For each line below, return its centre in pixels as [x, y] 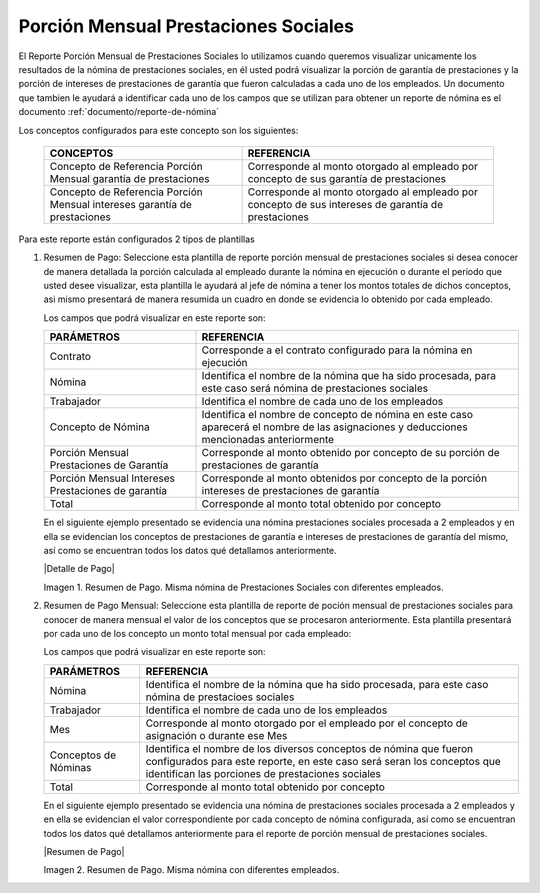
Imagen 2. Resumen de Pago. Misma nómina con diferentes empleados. [191, 870]
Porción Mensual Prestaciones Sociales [186, 26]
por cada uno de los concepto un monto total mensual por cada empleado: [197, 633]
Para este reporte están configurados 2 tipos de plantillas [136, 239]
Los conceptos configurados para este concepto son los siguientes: [158, 130]
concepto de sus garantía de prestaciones [347, 178]
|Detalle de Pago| [79, 569]
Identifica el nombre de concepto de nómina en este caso [337, 415]
